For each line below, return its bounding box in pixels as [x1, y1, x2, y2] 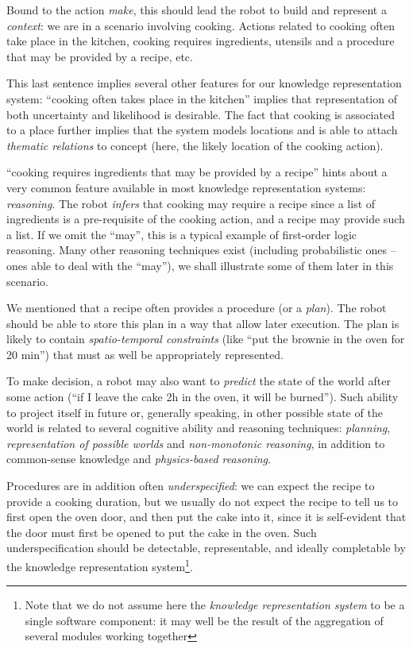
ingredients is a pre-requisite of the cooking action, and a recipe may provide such [6, 211, 405, 227]
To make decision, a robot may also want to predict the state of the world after [6, 373, 391, 389]
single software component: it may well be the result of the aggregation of [25, 612, 384, 628]
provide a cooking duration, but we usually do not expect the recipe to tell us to [6, 493, 399, 509]
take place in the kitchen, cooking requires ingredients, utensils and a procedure [6, 33, 395, 49]
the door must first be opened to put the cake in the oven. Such [6, 523, 317, 540]
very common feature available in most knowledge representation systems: [6, 179, 366, 195]
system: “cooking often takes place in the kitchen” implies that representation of [6, 90, 397, 106]
